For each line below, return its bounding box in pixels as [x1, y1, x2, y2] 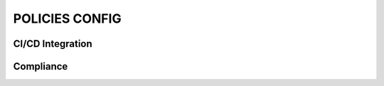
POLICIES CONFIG [13, 11, 122, 26]
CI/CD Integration [13, 38, 92, 50]
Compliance [13, 60, 68, 72]
